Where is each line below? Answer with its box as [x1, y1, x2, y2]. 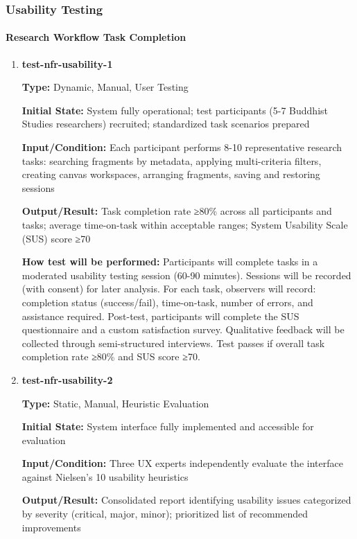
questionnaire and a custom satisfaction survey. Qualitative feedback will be [21, 322, 345, 337]
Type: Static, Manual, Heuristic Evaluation [21, 396, 209, 410]
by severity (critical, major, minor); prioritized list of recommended [21, 506, 308, 521]
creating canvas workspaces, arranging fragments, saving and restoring [21, 167, 320, 182]
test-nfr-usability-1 [21, 56, 113, 71]
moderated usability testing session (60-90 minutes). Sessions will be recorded [21, 267, 351, 282]
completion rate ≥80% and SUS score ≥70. [21, 349, 200, 364]
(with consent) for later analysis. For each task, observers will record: [21, 281, 316, 296]
